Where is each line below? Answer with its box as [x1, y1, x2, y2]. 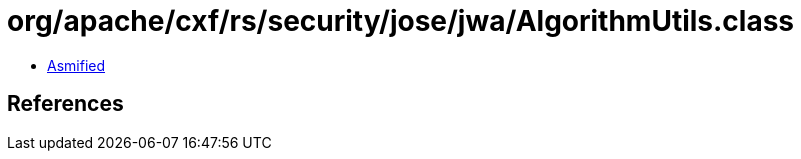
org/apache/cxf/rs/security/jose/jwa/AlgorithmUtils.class [7, 4, 795, 38]
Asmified [47, 56, 106, 74]
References [7, 91, 124, 117]
